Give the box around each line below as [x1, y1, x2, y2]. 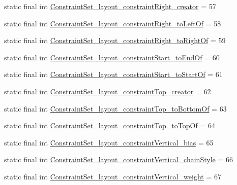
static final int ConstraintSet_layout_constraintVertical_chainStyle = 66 [4, 154, 233, 165]
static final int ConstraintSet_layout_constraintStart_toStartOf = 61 [4, 69, 223, 80]
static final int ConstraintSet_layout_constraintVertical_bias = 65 [4, 137, 214, 147]
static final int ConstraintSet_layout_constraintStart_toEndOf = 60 [4, 52, 220, 62]
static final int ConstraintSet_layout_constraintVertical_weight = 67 [4, 171, 221, 181]
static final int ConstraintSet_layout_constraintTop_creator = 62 [4, 86, 211, 96]
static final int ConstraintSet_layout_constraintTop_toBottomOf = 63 [4, 103, 227, 114]
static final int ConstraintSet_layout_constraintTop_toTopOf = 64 [4, 120, 215, 131]
